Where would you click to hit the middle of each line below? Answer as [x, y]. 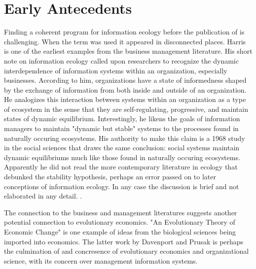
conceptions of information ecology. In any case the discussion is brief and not [122, 186]
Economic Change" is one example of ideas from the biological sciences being [120, 232]
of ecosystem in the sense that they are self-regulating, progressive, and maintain [126, 109]
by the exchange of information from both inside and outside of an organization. [125, 89]
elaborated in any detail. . [43, 196]
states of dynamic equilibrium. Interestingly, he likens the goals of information [122, 118]
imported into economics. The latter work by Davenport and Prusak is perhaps [124, 241]
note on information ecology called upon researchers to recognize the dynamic [121, 60]
